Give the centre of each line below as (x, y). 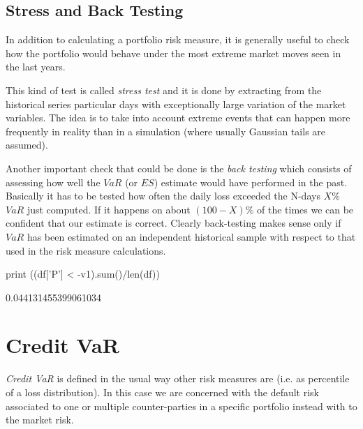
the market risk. (40, 420)
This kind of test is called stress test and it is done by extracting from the (164, 90)
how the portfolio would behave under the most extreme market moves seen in (173, 53)
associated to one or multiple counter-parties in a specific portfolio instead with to (181, 406)
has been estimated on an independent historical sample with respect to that (191, 236)
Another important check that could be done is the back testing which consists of (179, 168)
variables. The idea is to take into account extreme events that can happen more (178, 118)
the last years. (36, 67)
